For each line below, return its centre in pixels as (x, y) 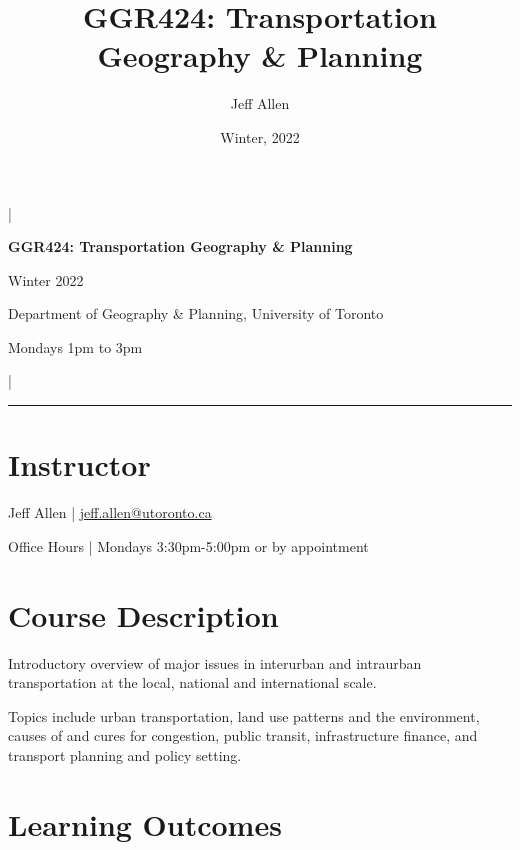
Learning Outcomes (145, 823)
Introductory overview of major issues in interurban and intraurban (215, 662)
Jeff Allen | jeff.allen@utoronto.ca (110, 512)
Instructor (79, 464)
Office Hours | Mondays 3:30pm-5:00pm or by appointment (188, 545)
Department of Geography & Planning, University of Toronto (196, 313)
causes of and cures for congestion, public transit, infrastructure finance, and (243, 735)
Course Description (143, 614)
